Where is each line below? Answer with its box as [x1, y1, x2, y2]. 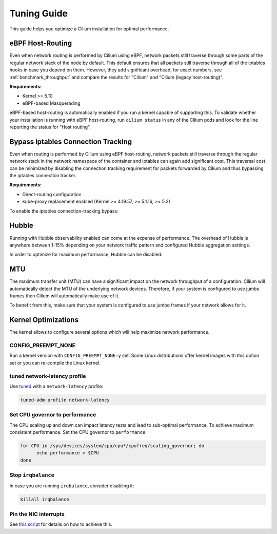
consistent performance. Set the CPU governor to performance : [9, 429, 147, 435]
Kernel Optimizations [9, 316, 79, 325]
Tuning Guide [9, 8, 68, 19]
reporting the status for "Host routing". [9, 124, 91, 130]
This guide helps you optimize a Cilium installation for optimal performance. [9, 26, 169, 32]
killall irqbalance [20, 496, 69, 502]
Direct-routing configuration [22, 191, 82, 197]
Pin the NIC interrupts [9, 510, 65, 518]
